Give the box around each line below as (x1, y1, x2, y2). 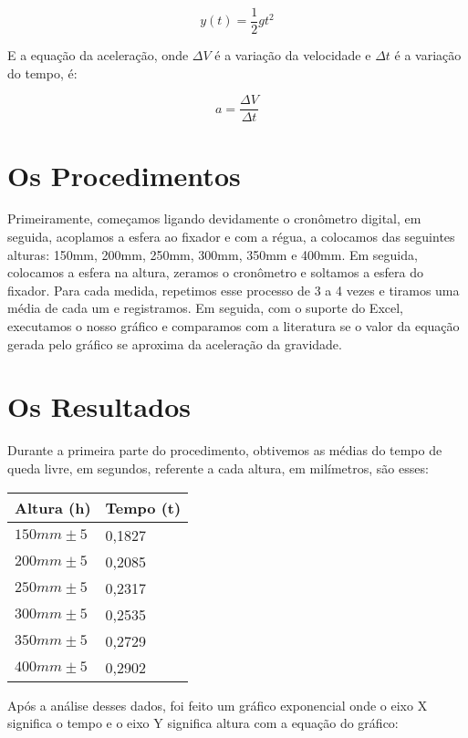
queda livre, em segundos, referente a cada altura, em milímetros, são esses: (7, 458, 429, 477)
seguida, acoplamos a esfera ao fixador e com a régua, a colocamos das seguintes (7, 227, 455, 246)
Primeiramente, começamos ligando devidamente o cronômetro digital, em (7, 209, 421, 228)
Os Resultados (7, 388, 191, 425)
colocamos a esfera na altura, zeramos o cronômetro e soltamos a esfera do (7, 263, 423, 282)
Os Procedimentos (7, 156, 241, 193)
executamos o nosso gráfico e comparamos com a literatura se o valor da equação (7, 317, 460, 335)
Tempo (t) (105, 496, 182, 518)
